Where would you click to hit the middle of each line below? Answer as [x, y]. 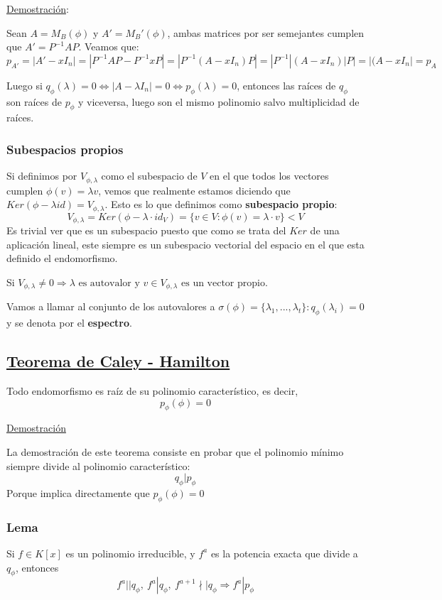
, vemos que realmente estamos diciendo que [194, 190]
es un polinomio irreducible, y [130, 553]
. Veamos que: [109, 47]
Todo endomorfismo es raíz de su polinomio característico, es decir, [152, 390]
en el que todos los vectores [269, 176]
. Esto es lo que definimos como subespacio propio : [221, 204]
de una [325, 230]
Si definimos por [42, 176]
